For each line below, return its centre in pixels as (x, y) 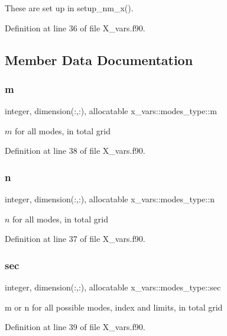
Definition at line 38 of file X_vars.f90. (75, 151)
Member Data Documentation (99, 59)
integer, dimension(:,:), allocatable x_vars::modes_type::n (110, 199)
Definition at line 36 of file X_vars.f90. (75, 28)
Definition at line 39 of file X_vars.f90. (75, 327)
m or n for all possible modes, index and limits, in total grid (114, 307)
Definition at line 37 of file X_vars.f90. (75, 239)
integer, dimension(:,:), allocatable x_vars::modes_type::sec (113, 287)
